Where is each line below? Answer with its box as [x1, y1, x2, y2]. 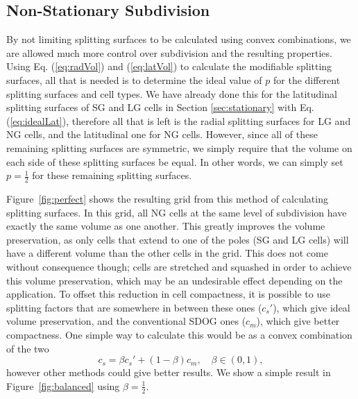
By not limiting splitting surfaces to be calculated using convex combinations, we [6, 32, 351, 46]
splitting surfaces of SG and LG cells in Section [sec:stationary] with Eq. [6, 100, 314, 114]
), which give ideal [273, 300, 350, 314]
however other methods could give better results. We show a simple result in [6, 365, 331, 380]
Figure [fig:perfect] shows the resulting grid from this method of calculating [6, 191, 328, 205]
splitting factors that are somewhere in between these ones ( [6, 300, 262, 314]
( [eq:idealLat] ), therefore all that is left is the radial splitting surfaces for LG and [6, 113, 351, 128]
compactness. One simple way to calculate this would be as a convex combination [6, 327, 352, 341]
